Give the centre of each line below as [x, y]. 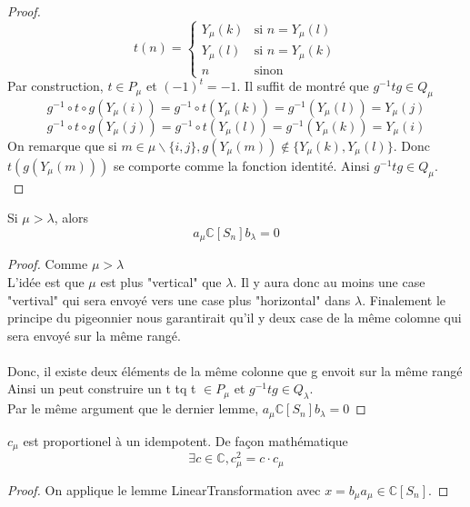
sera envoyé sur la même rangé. [94, 335]
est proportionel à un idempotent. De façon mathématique [185, 440]
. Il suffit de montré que [303, 86]
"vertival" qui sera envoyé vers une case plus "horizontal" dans [179, 299]
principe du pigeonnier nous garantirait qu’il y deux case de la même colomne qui [235, 318]
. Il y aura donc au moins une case [329, 281]
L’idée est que [46, 281]
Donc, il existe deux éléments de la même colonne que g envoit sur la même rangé [235, 370]
